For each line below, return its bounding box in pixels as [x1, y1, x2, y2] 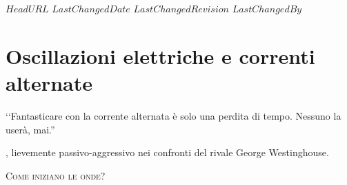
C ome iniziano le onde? [6, 168, 106, 182]
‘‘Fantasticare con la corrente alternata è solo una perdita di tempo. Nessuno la [6, 108, 341, 122]
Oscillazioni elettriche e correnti [6, 41, 315, 69]
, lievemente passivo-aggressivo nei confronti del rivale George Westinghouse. [6, 145, 329, 160]
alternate [6, 68, 92, 96]
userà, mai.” [6, 122, 55, 136]
